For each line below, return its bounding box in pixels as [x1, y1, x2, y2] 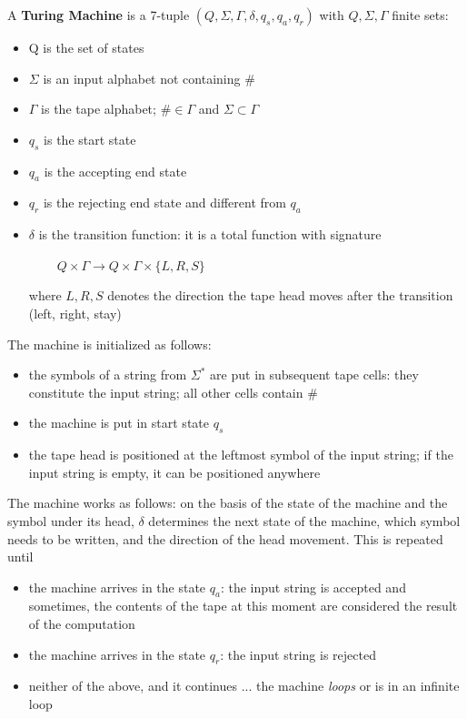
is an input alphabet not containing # [43, 68, 255, 87]
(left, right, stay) [28, 303, 122, 322]
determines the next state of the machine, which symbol [148, 511, 461, 530]
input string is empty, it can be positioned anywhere [28, 462, 321, 481]
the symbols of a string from [28, 365, 187, 384]
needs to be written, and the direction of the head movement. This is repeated [7, 529, 443, 548]
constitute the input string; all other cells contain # [28, 382, 318, 401]
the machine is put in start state [28, 413, 209, 432]
